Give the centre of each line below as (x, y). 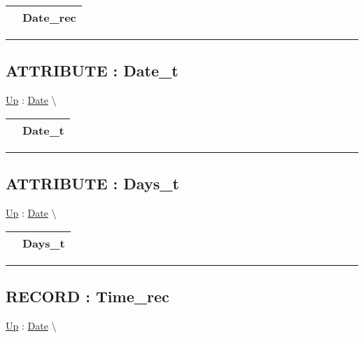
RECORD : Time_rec (87, 296)
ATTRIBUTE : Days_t (92, 183)
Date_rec (49, 17)
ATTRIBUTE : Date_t (92, 70)
